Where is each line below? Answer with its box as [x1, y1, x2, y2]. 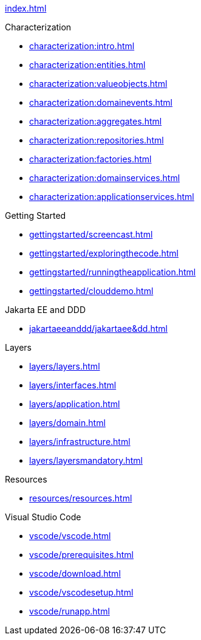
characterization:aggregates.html [29, 116, 162, 126]
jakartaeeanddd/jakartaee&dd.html [29, 323, 168, 334]
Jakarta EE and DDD [5, 305, 86, 315]
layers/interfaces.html [29, 380, 117, 390]
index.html [5, 3, 47, 13]
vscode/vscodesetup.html [29, 587, 134, 597]
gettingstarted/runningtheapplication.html [29, 267, 196, 277]
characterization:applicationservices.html [29, 191, 194, 202]
